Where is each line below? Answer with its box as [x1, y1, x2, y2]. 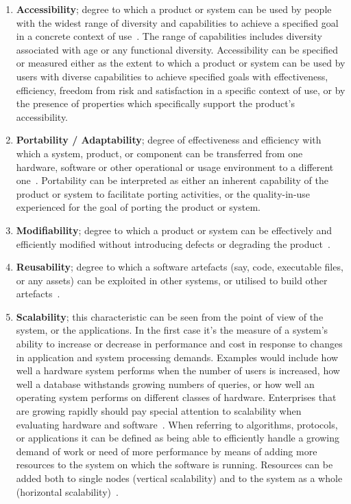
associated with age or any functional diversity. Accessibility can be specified [16, 42, 338, 56]
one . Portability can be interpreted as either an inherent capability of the [16, 173, 328, 187]
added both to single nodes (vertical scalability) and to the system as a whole [16, 471, 343, 485]
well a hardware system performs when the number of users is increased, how [16, 363, 340, 378]
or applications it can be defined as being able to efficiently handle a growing [16, 431, 339, 445]
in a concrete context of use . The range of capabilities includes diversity [16, 29, 322, 43]
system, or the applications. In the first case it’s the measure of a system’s [16, 323, 328, 337]
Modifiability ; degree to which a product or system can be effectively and [16, 222, 332, 237]
